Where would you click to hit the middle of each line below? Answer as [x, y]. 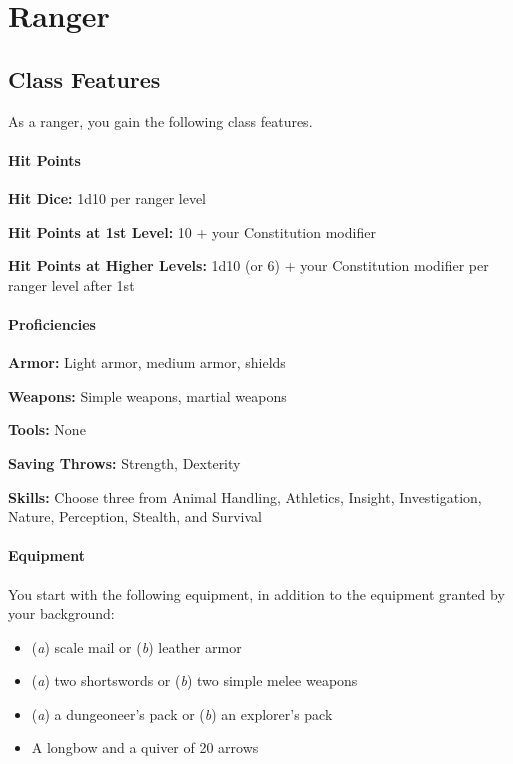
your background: [61, 613]
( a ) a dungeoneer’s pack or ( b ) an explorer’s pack [182, 713]
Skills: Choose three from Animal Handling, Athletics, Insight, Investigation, [245, 496]
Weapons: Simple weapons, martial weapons [147, 395]
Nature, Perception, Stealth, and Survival [135, 516]
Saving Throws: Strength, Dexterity [124, 462]
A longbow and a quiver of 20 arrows [145, 747]
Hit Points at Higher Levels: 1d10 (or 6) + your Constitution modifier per [248, 265]
